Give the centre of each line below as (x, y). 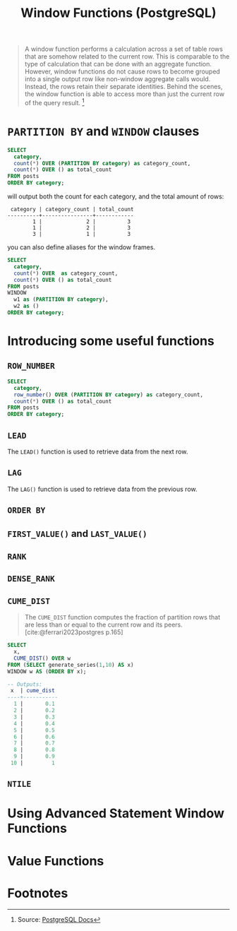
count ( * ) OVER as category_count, (66, 273)
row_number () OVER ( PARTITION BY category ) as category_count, (108, 395)
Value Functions (56, 861)
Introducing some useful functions (111, 341)
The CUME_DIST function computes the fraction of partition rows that (122, 617)
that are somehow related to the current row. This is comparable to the (127, 57)
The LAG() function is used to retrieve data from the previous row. (102, 489)
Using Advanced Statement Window (116, 813)
